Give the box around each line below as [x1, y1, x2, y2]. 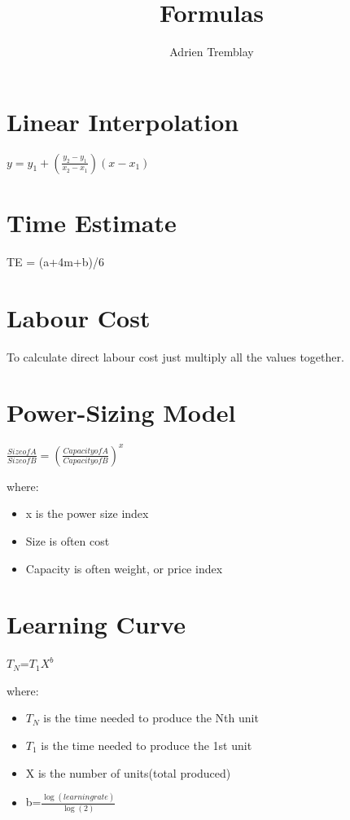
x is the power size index [25, 505, 149, 522]
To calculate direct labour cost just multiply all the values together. [7, 348, 344, 365]
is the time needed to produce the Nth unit [43, 709, 259, 726]
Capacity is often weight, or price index [25, 559, 223, 577]
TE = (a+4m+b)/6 [7, 252, 104, 270]
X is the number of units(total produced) [25, 764, 231, 781]
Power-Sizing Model [7, 396, 236, 429]
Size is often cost [25, 532, 110, 549]
